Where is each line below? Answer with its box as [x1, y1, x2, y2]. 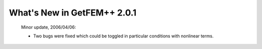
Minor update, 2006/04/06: [21, 24, 76, 30]
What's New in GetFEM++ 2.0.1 [9, 7, 137, 18]
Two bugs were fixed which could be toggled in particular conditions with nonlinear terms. [33, 33, 213, 39]
